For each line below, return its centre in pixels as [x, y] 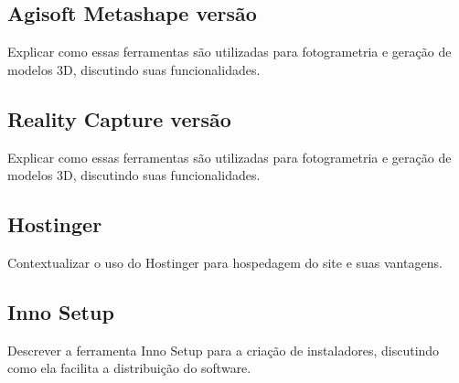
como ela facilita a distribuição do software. [129, 368]
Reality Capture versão [119, 118]
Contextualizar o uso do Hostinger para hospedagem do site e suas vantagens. [225, 262]
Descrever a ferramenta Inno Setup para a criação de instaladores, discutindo [224, 350]
